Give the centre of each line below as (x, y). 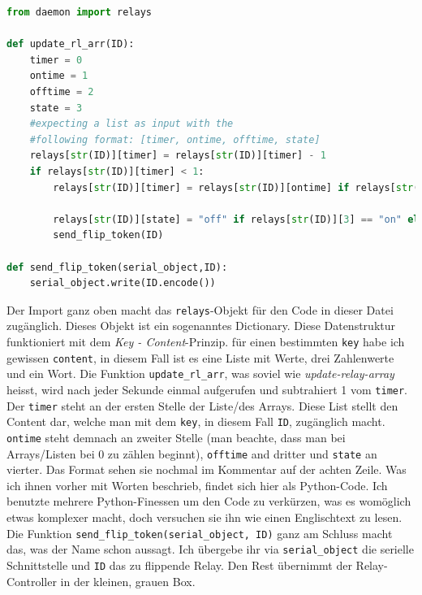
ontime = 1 (59, 76)
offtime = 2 (62, 91)
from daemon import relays (79, 12)
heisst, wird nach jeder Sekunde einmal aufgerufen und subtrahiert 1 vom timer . (207, 389)
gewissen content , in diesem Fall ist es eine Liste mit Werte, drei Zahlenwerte (200, 357)
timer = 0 (56, 60)
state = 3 (56, 108)
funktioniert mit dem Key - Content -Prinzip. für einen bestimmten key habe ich (206, 341)
